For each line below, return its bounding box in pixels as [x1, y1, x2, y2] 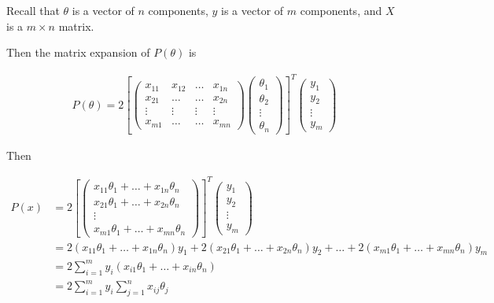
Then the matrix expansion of [6, 44, 150, 61]
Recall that [6, 2, 60, 18]
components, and [300, 2, 382, 18]
